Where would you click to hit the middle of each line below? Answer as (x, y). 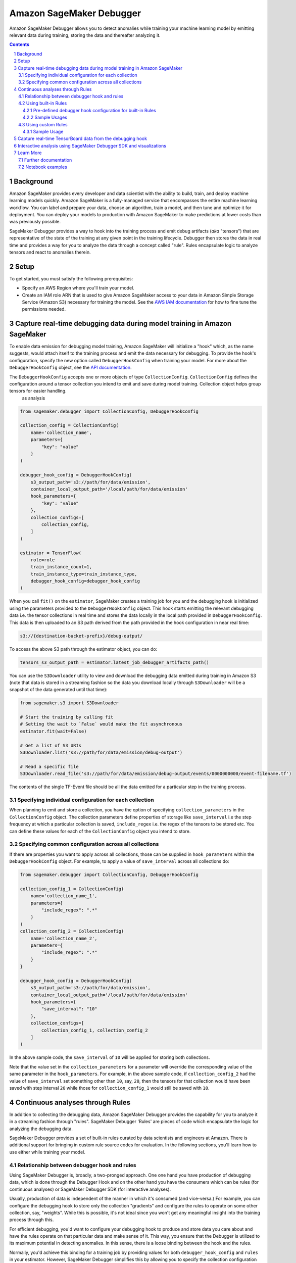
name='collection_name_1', (64, 896)
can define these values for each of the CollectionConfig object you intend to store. (100, 831)
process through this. (32, 1220)
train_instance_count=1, (61, 567)
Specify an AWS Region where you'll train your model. (78, 288)
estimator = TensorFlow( (51, 553)
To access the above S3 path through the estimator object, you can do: (83, 649)
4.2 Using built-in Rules (43, 103)
